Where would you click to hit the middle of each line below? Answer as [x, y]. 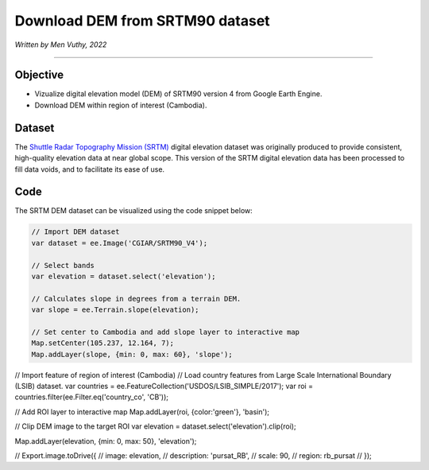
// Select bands [63, 265]
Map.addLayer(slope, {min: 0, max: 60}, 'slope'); [132, 354]
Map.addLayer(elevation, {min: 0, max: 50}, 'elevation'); [106, 441]
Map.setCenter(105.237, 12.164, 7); [103, 343]
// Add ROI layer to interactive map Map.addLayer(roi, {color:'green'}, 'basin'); [142, 412]
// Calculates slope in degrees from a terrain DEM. [136, 299]
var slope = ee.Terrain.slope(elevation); [115, 310]
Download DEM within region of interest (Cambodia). [121, 105]
